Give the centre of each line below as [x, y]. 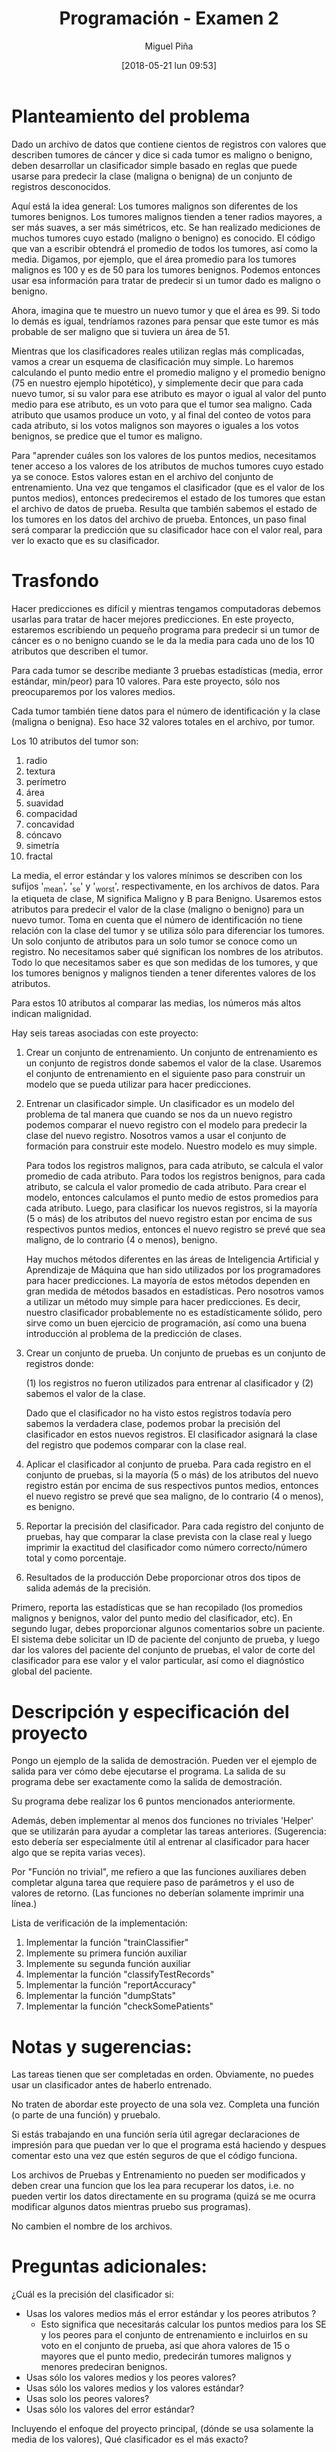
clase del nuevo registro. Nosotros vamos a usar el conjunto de [156, 1136]
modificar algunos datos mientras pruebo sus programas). [131, 2207]
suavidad [44, 803]
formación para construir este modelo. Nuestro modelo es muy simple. [171, 1146]
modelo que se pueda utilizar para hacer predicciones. [138, 1084]
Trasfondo [55, 580]
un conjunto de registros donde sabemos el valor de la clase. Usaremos [173, 1063]
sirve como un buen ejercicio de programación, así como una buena [166, 1323]
